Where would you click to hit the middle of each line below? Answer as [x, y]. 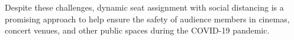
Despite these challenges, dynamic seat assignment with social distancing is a [144, 7]
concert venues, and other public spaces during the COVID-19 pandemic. [137, 30]
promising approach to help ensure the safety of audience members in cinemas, [147, 19]
